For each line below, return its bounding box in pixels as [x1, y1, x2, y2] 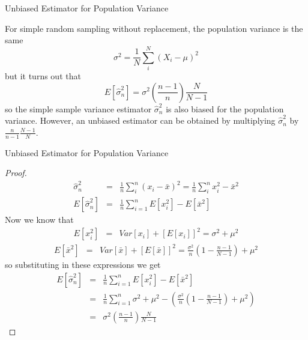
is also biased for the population [166, 102, 284, 115]
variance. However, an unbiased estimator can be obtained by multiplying [5, 114, 276, 127]
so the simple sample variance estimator [5, 102, 152, 115]
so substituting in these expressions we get [5, 258, 161, 270]
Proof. [5, 166, 27, 179]
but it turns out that [5, 69, 81, 82]
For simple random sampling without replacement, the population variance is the [5, 22, 303, 34]
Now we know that [5, 213, 74, 226]
